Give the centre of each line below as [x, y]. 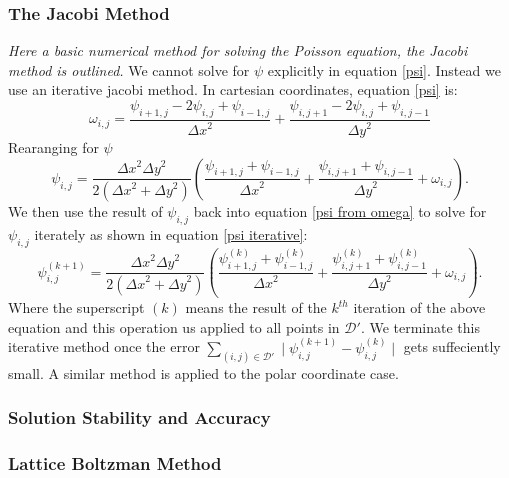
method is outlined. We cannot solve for [129, 69]
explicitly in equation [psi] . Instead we [384, 69]
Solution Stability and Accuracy [139, 417]
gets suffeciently [452, 346]
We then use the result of [85, 211]
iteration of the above [419, 307]
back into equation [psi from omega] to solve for [340, 211]
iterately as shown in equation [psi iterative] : [171, 234]
